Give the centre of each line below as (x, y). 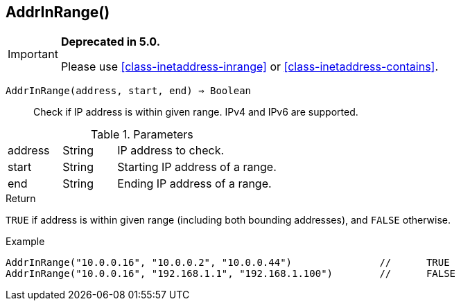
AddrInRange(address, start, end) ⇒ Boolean (129, 91)
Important (33, 54)
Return (21, 199)
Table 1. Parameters (142, 135)
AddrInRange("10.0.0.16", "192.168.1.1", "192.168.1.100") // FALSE (231, 274)
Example (25, 242)
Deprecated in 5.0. (110, 42)
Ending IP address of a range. (194, 184)
